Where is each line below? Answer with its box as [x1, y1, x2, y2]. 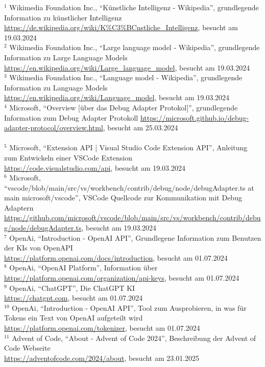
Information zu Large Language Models [4, 52, 128, 62]
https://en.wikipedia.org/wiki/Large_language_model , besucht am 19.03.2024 [4, 62, 250, 73]
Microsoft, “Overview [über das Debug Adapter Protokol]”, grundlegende [9, 102, 238, 112]
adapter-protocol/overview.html [4, 122, 103, 133]
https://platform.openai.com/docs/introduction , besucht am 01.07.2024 [4, 252, 228, 263]
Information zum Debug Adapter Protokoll [4, 112, 138, 123]
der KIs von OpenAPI [4, 242, 73, 253]
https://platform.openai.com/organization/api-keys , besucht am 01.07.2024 [4, 272, 239, 283]
